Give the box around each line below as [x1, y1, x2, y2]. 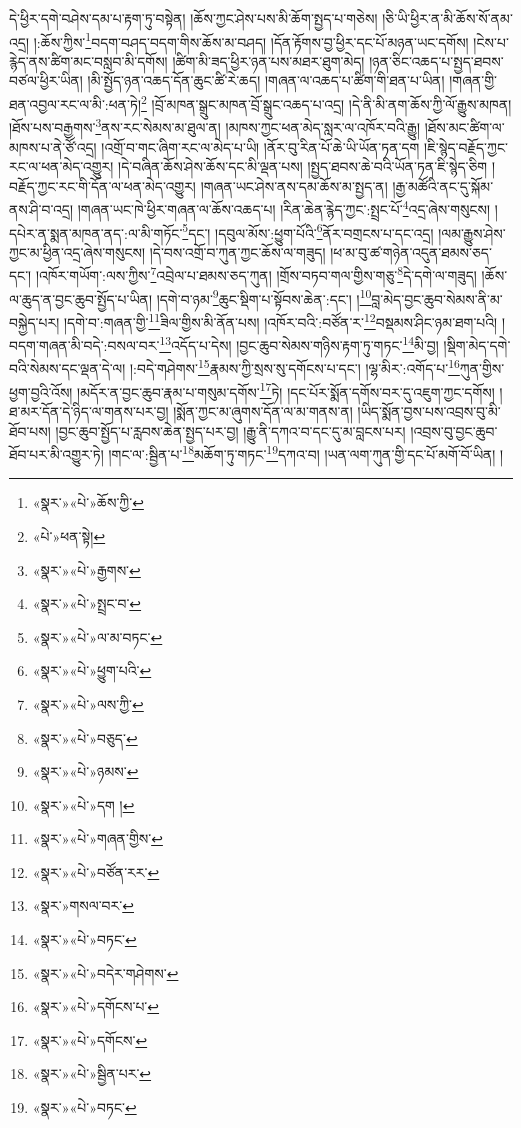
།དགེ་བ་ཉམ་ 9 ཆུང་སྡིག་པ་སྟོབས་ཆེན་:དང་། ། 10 [156, 285, 372, 309]
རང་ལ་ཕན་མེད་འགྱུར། [9, 156, 114, 177]
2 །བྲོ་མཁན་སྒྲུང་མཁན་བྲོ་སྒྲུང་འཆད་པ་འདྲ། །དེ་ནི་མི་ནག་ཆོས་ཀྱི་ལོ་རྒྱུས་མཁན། [141, 91, 512, 114]
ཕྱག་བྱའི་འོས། [9, 381, 73, 402]
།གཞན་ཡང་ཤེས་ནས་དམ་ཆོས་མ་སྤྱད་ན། [200, 175, 388, 196]
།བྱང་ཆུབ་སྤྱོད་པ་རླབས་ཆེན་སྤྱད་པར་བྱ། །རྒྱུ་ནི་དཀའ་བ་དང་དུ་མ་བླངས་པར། [55, 420, 406, 441]
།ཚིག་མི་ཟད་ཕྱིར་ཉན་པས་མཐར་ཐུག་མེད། [172, 50, 365, 71]
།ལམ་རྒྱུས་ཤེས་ [438, 222, 506, 243]
